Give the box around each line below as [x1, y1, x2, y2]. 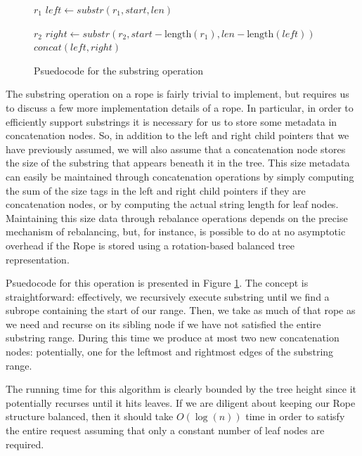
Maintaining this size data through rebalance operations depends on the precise [6, 210, 348, 225]
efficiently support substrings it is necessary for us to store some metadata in [6, 114, 337, 129]
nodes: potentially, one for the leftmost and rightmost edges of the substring [6, 344, 334, 359]
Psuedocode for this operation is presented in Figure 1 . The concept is [6, 275, 309, 290]
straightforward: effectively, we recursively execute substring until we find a [6, 289, 330, 304]
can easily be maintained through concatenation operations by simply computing [6, 169, 354, 183]
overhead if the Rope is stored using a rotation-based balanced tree [6, 237, 295, 252]
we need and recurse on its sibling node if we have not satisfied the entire [6, 316, 321, 331]
